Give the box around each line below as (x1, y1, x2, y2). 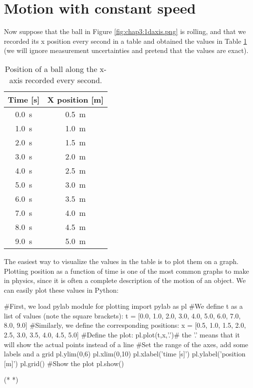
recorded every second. (25, 74, 102, 86)
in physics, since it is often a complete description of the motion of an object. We (4, 275, 246, 285)
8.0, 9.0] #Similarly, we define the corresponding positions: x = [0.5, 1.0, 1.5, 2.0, (4, 320, 246, 330)
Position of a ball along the (5, 63, 97, 74)
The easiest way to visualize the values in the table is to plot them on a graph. (4, 256, 239, 266)
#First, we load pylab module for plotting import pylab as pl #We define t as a (4, 301, 243, 311)
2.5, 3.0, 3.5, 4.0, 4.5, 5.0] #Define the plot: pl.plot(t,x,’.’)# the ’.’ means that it (4, 330, 240, 340)
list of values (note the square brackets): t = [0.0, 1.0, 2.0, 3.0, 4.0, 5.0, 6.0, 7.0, (4, 310, 241, 320)
